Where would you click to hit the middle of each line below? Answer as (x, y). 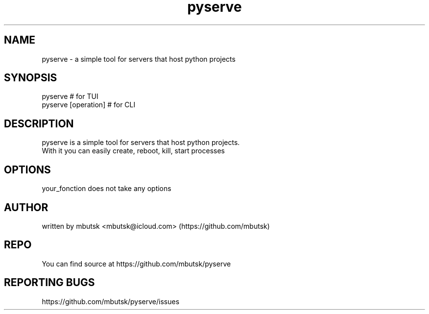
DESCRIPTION (39, 123)
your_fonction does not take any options (107, 189)
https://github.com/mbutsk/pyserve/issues (111, 301)
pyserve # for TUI (70, 97)
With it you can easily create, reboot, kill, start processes (133, 151)
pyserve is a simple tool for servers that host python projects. (141, 143)
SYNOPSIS (31, 78)
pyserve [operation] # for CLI (89, 105)
